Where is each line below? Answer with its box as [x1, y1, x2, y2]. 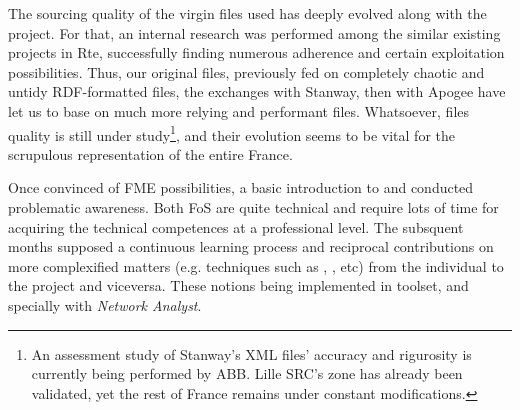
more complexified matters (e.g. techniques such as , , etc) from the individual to [8, 255, 504, 276]
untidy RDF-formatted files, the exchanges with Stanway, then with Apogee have [8, 81, 506, 102]
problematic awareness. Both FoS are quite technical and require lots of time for [8, 197, 499, 217]
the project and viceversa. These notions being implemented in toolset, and [8, 275, 469, 296]
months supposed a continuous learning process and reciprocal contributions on [8, 236, 494, 257]
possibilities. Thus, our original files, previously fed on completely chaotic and [8, 61, 485, 82]
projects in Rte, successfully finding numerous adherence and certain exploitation [8, 42, 505, 63]
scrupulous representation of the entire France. [8, 143, 293, 164]
